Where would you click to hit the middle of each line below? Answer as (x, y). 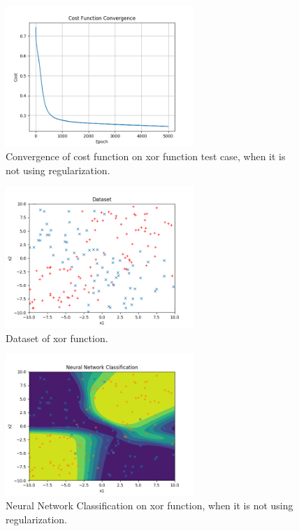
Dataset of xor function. (57, 338)
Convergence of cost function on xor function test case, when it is (146, 156)
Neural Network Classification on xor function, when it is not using (149, 505)
